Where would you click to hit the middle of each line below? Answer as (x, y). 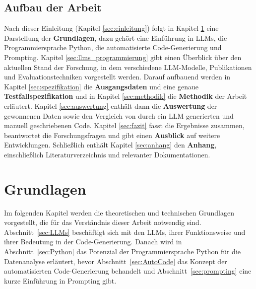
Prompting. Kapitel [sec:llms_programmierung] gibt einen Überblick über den (123, 57)
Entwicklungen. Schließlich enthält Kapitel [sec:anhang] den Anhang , (110, 145)
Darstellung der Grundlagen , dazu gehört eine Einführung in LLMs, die (116, 37)
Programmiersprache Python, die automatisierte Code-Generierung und (113, 47)
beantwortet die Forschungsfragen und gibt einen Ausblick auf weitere (112, 135)
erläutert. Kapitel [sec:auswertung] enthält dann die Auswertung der (111, 106)
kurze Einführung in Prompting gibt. (60, 280)
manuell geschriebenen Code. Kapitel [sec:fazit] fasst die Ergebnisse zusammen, (124, 125)
